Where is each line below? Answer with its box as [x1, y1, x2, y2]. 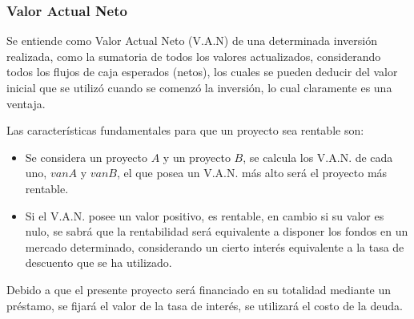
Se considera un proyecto [25, 148, 148, 165]
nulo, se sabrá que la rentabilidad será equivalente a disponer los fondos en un [25, 223, 408, 240]
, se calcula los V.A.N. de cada [243, 148, 393, 165]
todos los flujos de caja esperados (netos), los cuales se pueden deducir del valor [6, 63, 398, 80]
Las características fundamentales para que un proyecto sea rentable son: [6, 122, 364, 139]
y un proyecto [163, 148, 231, 165]
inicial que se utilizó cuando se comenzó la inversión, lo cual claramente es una [6, 79, 392, 95]
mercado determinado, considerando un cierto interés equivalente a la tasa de [25, 238, 404, 255]
